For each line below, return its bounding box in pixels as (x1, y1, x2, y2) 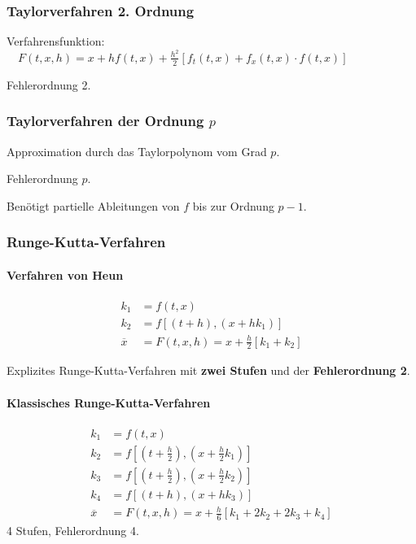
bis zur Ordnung (192, 197, 274, 214)
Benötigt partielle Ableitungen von (7, 197, 180, 214)
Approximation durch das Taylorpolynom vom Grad (7, 142, 267, 159)
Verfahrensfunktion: (7, 33, 105, 50)
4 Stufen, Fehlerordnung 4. (7, 522, 139, 539)
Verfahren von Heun (7, 266, 124, 283)
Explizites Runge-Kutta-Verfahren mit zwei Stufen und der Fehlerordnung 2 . (7, 362, 410, 379)
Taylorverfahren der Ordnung (7, 111, 204, 131)
